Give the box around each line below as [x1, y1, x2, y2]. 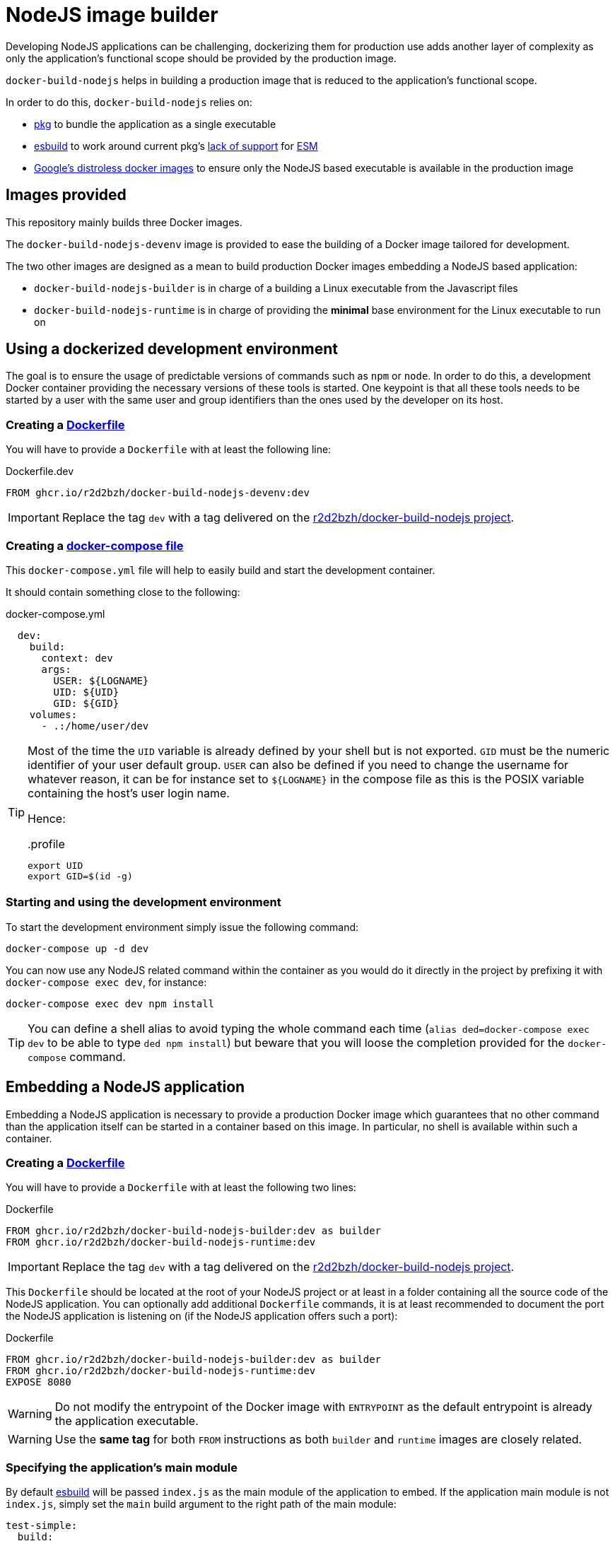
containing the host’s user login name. [28, 785, 230, 800]
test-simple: [6, 1520, 78, 1532]
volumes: [29, 708, 78, 720]
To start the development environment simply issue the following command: [6, 920, 359, 933]
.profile [28, 836, 65, 851]
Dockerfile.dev [6, 465, 74, 478]
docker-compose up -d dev [6, 942, 149, 954]
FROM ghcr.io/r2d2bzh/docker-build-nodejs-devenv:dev [6, 487, 310, 499]
